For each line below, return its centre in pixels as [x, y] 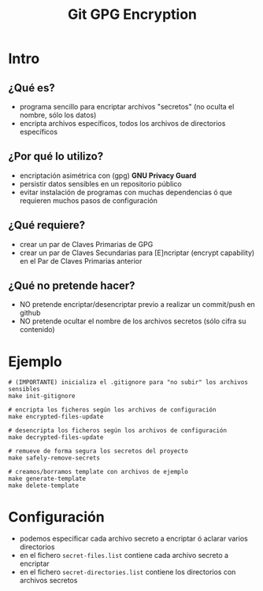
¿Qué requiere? [46, 225]
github [30, 313]
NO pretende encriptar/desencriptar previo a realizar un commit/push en [137, 305]
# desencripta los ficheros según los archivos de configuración [117, 430]
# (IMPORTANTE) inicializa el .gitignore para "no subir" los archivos [128, 382]
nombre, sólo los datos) [58, 115]
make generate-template [47, 479]
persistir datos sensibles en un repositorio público [101, 183]
